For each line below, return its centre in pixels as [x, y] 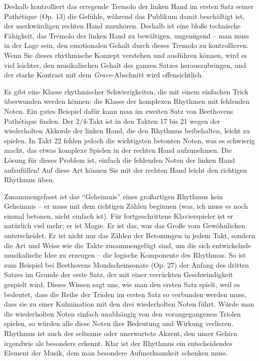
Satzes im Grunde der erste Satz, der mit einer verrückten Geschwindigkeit [119, 274]
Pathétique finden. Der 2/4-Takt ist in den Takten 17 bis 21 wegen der [112, 121]
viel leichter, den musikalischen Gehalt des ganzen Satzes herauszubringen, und [125, 65]
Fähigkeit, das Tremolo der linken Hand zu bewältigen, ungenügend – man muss [127, 35]
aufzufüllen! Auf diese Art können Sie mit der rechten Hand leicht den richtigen [126, 170]
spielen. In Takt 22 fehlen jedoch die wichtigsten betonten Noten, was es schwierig [129, 140]
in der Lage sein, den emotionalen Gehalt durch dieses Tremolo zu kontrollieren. [127, 45]
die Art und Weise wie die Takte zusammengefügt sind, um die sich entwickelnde [128, 245]
